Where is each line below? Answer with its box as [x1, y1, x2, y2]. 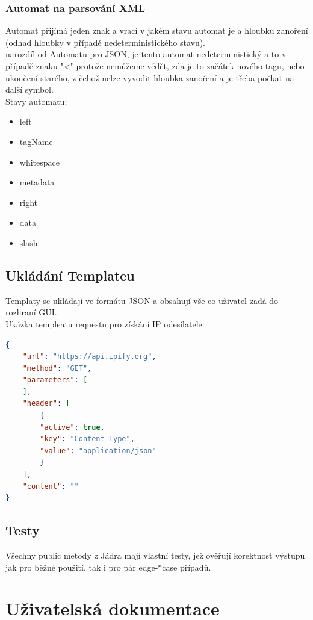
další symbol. [5, 83, 54, 96]
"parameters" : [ [22, 376, 88, 385]
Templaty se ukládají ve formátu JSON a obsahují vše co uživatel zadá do [5, 294, 279, 306]
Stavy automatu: [5, 95, 67, 107]
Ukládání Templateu [5, 265, 135, 284]
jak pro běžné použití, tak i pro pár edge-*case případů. [5, 560, 211, 573]
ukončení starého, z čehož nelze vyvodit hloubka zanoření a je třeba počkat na [5, 71, 294, 84]
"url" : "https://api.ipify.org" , [22, 352, 156, 361]
